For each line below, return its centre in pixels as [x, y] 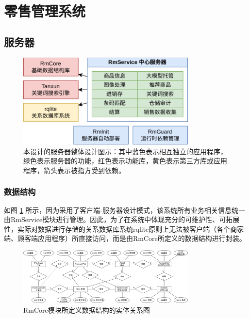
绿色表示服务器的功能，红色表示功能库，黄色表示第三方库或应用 [125, 161]
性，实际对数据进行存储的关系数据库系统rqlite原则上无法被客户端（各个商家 [124, 229]
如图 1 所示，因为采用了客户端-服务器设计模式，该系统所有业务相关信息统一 [124, 210]
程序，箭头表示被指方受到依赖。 [74, 170]
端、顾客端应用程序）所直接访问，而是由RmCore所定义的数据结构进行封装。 [125, 238]
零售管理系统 [45, 11]
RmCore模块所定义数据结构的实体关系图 [87, 310]
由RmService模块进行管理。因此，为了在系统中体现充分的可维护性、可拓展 [122, 219]
